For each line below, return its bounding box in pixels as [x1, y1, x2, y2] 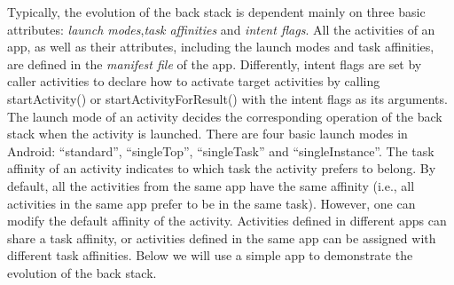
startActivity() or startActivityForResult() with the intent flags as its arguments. [7, 89, 448, 107]
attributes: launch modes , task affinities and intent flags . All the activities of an [7, 20, 435, 38]
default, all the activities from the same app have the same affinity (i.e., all [7, 176, 415, 194]
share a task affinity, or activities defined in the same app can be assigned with [7, 228, 436, 247]
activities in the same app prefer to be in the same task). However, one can [7, 194, 416, 212]
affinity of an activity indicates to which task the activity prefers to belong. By [7, 159, 436, 178]
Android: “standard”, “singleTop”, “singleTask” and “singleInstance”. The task [7, 141, 434, 160]
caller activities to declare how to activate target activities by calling [7, 72, 380, 91]
